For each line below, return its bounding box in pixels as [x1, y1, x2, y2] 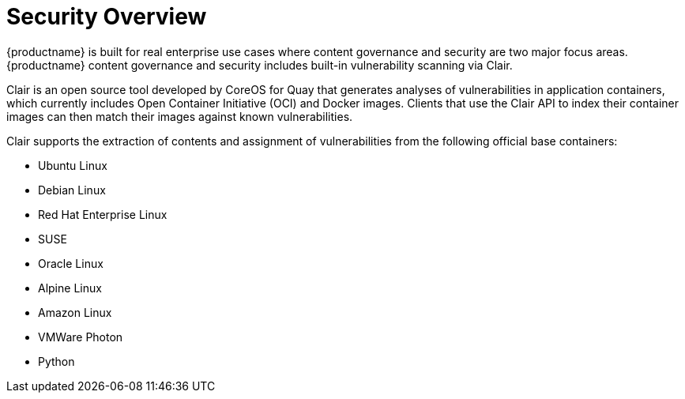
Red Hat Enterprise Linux [38, 207, 167, 221]
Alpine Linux [38, 280, 102, 295]
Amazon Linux [38, 305, 112, 319]
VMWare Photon [38, 329, 123, 344]
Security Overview [6, 3, 207, 30]
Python [38, 354, 75, 368]
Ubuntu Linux [38, 158, 107, 172]
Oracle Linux [38, 256, 104, 270]
